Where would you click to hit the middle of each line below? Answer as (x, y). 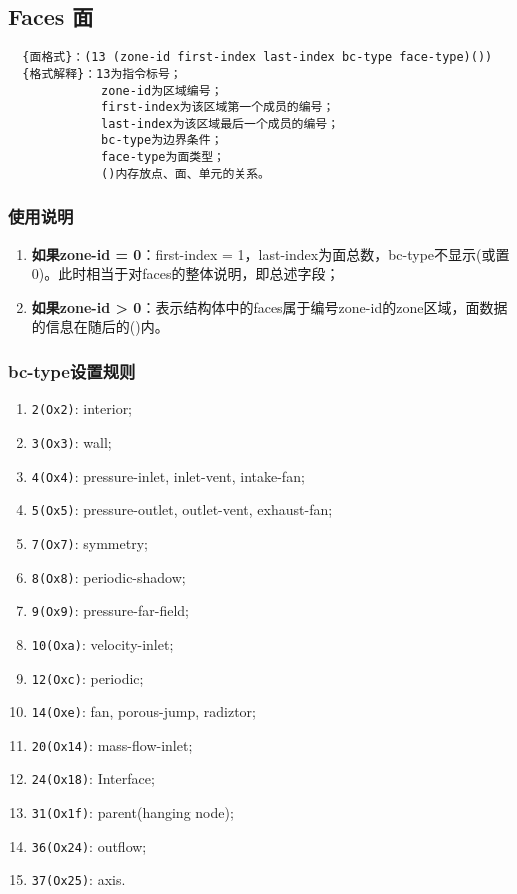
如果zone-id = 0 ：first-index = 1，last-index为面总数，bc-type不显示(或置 (270, 253)
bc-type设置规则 (72, 370)
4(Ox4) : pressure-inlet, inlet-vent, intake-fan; (168, 475)
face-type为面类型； (163, 157)
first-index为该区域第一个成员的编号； (218, 107)
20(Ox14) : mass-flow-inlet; (112, 744)
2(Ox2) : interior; (82, 408)
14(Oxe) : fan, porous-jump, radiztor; (143, 711)
